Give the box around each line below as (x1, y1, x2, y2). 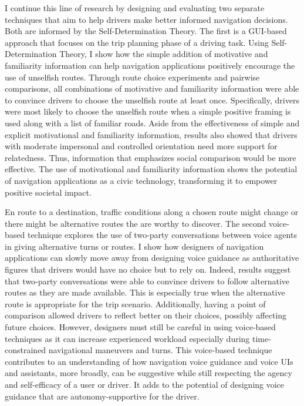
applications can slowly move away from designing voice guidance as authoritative (5, 251, 299, 264)
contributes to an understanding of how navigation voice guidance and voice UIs (5, 355, 293, 367)
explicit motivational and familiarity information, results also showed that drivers (5, 128, 298, 140)
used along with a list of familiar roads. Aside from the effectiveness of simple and (5, 116, 300, 129)
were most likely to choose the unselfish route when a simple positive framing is (5, 105, 291, 118)
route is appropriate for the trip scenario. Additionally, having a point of (5, 297, 266, 310)
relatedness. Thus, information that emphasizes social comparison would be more (5, 151, 296, 163)
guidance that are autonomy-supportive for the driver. (5, 390, 200, 402)
